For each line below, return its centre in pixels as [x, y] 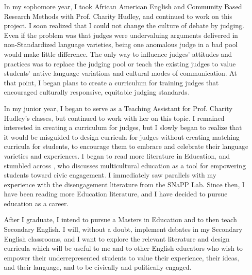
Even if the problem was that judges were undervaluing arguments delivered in [121, 35]
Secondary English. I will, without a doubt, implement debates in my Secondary [123, 229]
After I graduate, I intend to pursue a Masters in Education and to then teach [121, 219]
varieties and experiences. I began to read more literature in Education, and [117, 155]
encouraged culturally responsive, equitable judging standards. [97, 92]
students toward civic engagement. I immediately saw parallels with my [110, 175]
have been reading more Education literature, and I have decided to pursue [116, 194]
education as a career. [36, 203]
